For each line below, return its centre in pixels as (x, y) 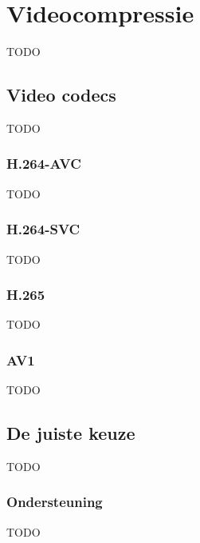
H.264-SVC (43, 229)
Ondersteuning (55, 502)
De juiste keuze (71, 433)
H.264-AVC (44, 164)
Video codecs (61, 95)
